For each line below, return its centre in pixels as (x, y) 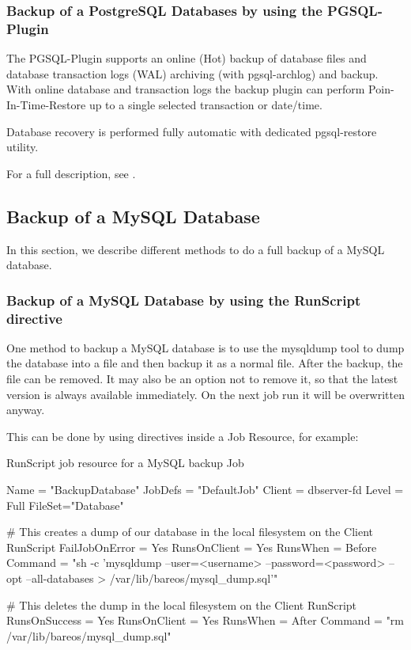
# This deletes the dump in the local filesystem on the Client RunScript (182, 604)
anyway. (26, 410)
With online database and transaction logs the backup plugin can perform (186, 89)
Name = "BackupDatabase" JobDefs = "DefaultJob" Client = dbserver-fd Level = (205, 489)
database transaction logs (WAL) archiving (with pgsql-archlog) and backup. (192, 73)
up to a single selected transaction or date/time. (205, 104)
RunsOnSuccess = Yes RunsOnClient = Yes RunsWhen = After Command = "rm (205, 620)
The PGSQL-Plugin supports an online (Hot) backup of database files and (187, 58)
